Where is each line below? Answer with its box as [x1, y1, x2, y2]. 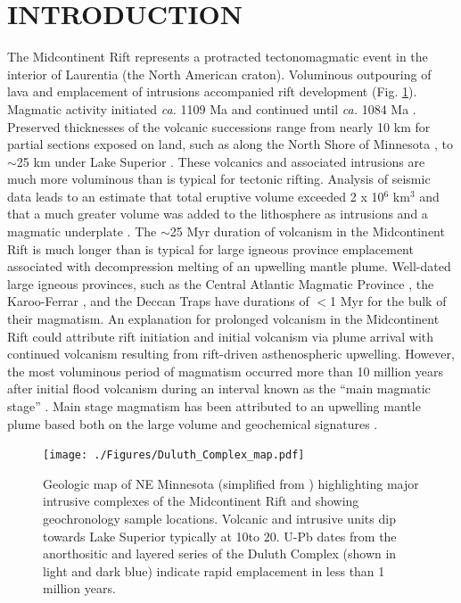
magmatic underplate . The [7, 222, 157, 241]
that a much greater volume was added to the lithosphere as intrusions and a [7, 204, 428, 223]
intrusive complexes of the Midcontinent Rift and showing [43, 491, 359, 510]
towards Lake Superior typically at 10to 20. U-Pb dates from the [43, 526, 397, 545]
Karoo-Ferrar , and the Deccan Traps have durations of [7, 292, 309, 310]
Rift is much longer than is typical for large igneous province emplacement [7, 239, 414, 258]
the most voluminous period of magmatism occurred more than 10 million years [7, 361, 443, 380]
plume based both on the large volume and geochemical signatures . [7, 414, 378, 433]
